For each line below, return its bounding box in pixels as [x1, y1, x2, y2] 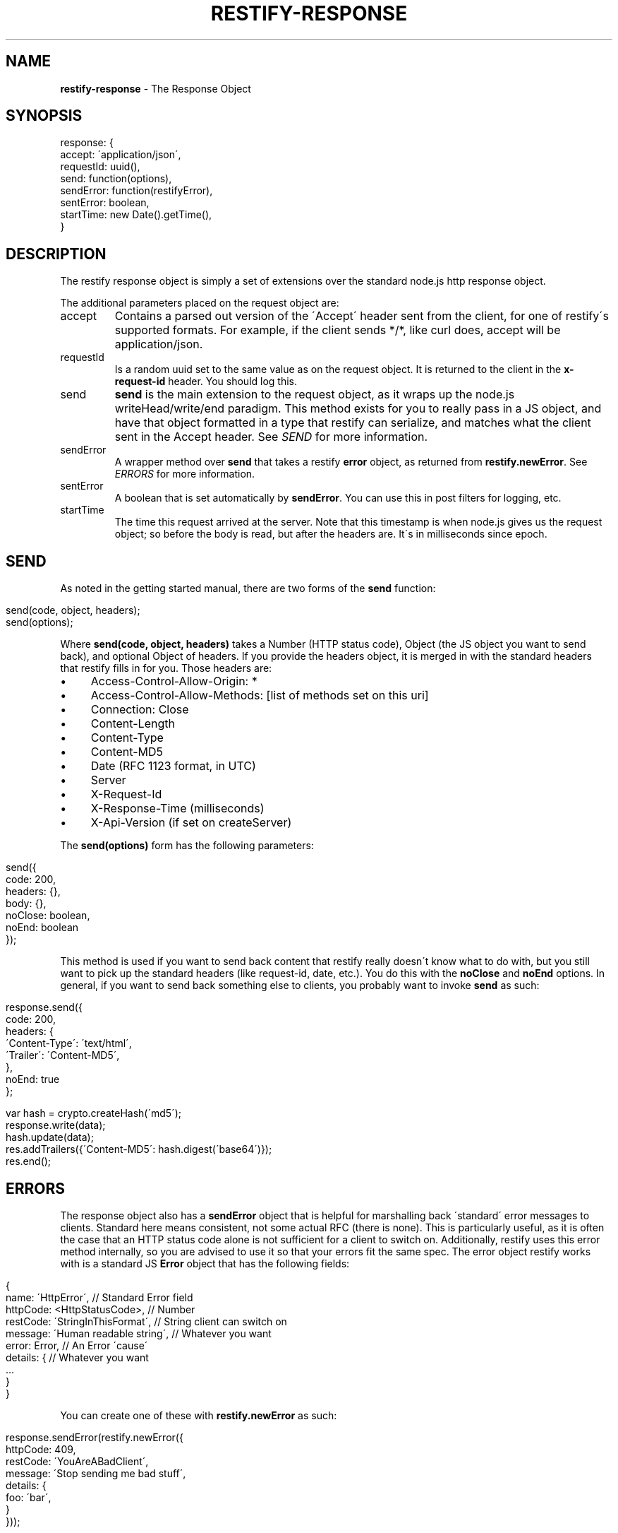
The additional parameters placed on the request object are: [60, 297, 339, 309]
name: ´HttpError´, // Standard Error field [6, 1291, 193, 1303]
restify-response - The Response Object [60, 82, 251, 95]
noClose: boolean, [6, 909, 90, 922]
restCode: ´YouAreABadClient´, [6, 1455, 149, 1467]
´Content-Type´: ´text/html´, [6, 1037, 132, 1050]
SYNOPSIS [6, 107, 83, 125]
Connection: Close [90, 702, 189, 717]
